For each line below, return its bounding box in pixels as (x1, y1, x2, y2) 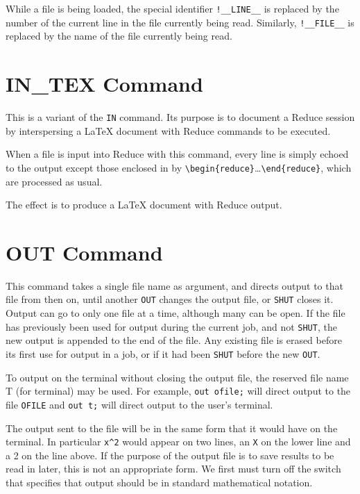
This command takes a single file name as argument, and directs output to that (6, 278, 343, 293)
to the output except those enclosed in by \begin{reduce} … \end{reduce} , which (6, 160, 352, 174)
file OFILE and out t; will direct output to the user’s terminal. (6, 397, 273, 411)
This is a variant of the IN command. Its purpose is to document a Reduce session (6, 110, 355, 124)
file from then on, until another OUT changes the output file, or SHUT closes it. (6, 292, 334, 306)
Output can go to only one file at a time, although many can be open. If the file (6, 306, 345, 320)
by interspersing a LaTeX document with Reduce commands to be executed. (6, 123, 331, 138)
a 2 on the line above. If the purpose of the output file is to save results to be (6, 447, 334, 462)
